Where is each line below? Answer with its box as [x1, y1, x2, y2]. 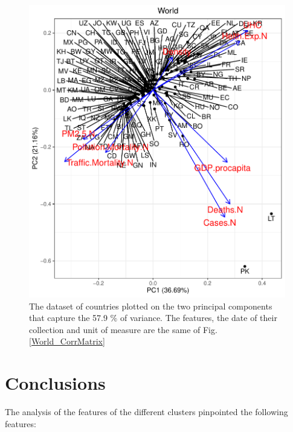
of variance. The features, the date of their [120, 311, 277, 324]
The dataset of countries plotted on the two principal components [29, 299, 272, 312]
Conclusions [5, 370, 106, 395]
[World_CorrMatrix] [29, 335, 105, 348]
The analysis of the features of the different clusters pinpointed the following [5, 405, 288, 418]
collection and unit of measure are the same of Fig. [29, 323, 217, 335]
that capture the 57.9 [29, 311, 108, 324]
